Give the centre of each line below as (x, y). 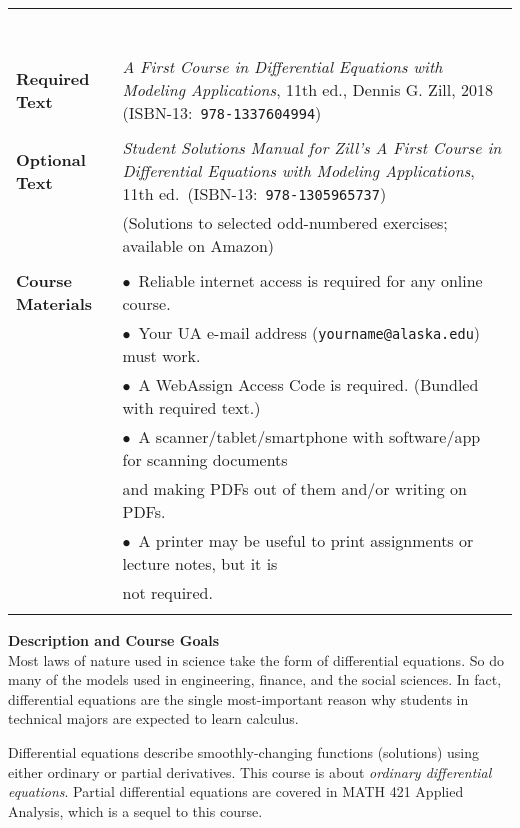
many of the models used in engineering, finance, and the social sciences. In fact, (255, 679)
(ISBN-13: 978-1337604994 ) (222, 112)
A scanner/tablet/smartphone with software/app (309, 436)
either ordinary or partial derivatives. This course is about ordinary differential (250, 771)
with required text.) (191, 407)
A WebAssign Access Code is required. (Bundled (308, 384)
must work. (161, 355)
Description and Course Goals (114, 640)
